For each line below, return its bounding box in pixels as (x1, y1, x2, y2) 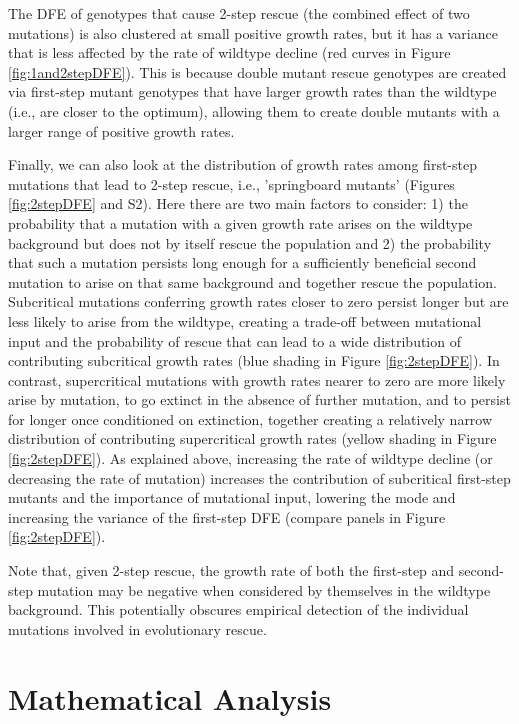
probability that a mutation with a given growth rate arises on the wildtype (8, 212, 473, 233)
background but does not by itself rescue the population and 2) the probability (8, 232, 492, 253)
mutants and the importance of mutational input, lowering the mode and (8, 487, 456, 508)
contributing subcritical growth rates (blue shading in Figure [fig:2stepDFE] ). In (8, 350, 500, 371)
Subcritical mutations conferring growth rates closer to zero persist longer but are (8, 291, 509, 312)
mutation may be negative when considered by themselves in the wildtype (37, 579, 491, 600)
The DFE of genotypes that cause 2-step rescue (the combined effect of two (8, 3, 470, 23)
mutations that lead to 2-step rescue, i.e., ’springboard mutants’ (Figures (8, 173, 455, 194)
